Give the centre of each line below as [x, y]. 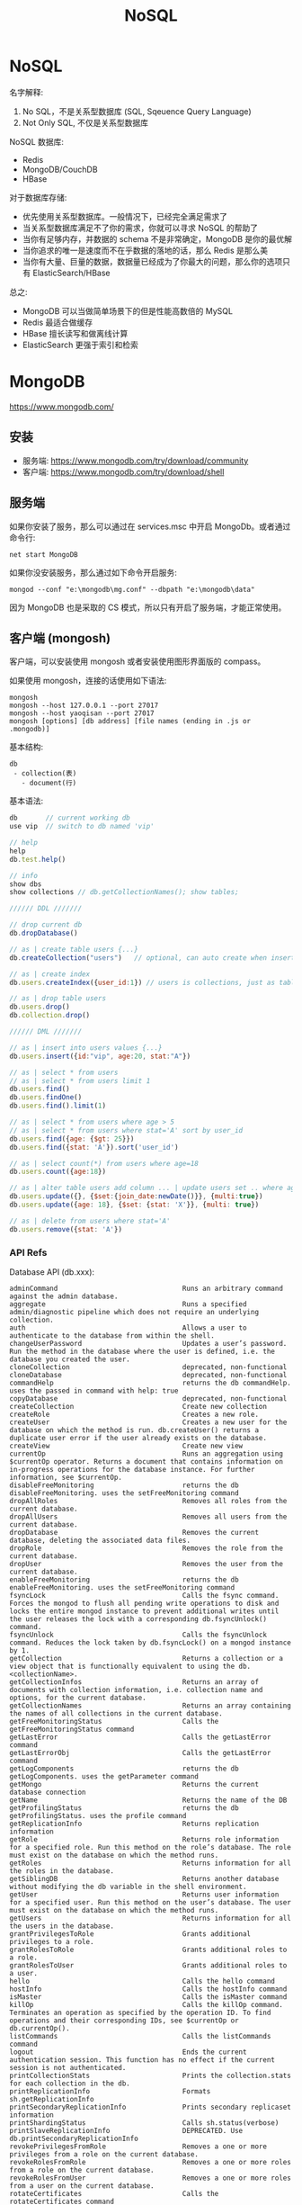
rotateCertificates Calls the [114, 2193]
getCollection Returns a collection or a [146, 1658]
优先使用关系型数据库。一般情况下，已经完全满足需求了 [124, 216]
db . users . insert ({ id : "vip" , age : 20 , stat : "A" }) [100, 1056]
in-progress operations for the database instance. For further [132, 1469]
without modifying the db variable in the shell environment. [128, 1887]
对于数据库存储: [38, 197]
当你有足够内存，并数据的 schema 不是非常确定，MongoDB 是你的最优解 [157, 238]
